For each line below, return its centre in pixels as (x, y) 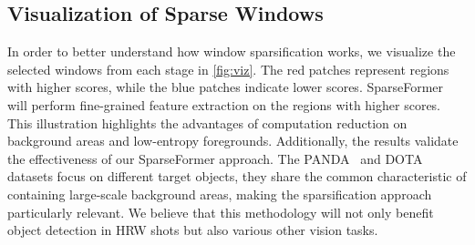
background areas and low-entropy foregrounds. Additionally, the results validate (233, 141)
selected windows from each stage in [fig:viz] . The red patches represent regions (228, 69)
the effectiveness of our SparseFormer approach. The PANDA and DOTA (215, 158)
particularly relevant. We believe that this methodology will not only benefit (221, 212)
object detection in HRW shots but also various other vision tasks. (193, 230)
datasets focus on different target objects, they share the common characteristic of (237, 176)
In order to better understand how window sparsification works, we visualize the (232, 51)
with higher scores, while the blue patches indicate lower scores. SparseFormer (226, 87)
